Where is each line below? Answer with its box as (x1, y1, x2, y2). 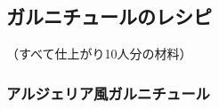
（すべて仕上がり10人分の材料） (6, 44, 192, 63)
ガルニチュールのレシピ (6, 3, 212, 30)
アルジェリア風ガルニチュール (6, 82, 210, 104)
